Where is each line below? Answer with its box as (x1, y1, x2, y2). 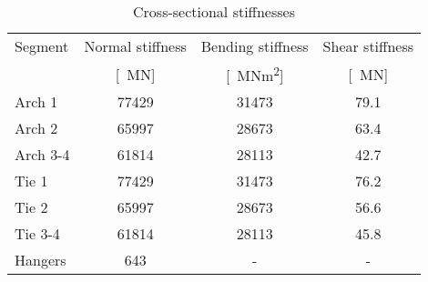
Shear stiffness (322, 35, 414, 56)
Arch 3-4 (15, 144, 70, 166)
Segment (15, 35, 69, 56)
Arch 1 (15, 91, 58, 113)
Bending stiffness (200, 35, 309, 56)
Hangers (15, 249, 66, 271)
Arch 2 (15, 117, 58, 139)
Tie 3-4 (15, 223, 60, 245)
